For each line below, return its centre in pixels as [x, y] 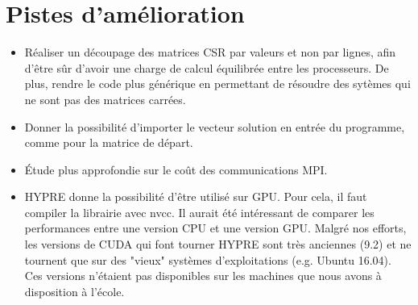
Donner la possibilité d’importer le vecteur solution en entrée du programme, [215, 126]
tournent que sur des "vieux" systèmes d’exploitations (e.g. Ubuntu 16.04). [208, 259]
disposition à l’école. [74, 291]
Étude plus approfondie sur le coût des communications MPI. [176, 169]
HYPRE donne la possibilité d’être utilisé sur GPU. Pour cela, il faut [196, 196]
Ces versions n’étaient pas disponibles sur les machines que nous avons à [203, 276]
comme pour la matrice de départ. [109, 142]
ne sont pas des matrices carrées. [105, 99]
